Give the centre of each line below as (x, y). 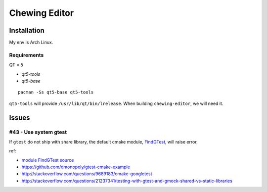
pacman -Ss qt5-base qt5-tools (56, 92)
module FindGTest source (48, 160)
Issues (20, 118)
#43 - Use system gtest (38, 132)
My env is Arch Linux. (31, 43)
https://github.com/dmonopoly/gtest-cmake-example (76, 167)
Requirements (26, 55)
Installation (27, 30)
